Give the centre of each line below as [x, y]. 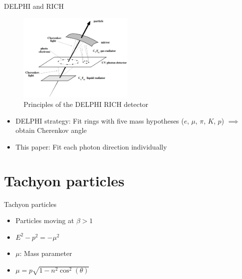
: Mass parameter [46, 253]
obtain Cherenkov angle [51, 130]
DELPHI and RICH [34, 6]
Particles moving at [45, 220]
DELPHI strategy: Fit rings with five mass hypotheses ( [100, 120]
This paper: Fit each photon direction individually [91, 146]
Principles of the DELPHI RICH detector [86, 104]
